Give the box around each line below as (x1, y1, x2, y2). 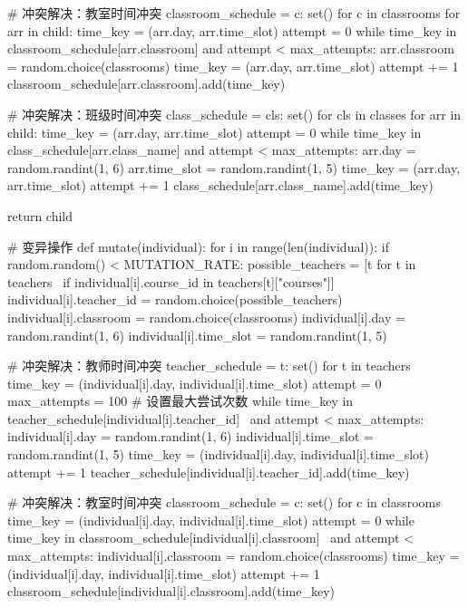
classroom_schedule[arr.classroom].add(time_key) (7, 74, 286, 93)
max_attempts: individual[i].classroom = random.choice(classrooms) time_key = (7, 546, 460, 565)
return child (7, 206, 73, 225)
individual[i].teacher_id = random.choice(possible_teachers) (7, 290, 343, 309)
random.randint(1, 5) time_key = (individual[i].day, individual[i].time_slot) (7, 445, 430, 464)
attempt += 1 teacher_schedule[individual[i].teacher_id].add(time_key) (7, 462, 410, 481)
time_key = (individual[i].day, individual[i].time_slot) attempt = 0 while (7, 510, 414, 529)
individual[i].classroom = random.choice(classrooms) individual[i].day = (7, 307, 405, 326)
